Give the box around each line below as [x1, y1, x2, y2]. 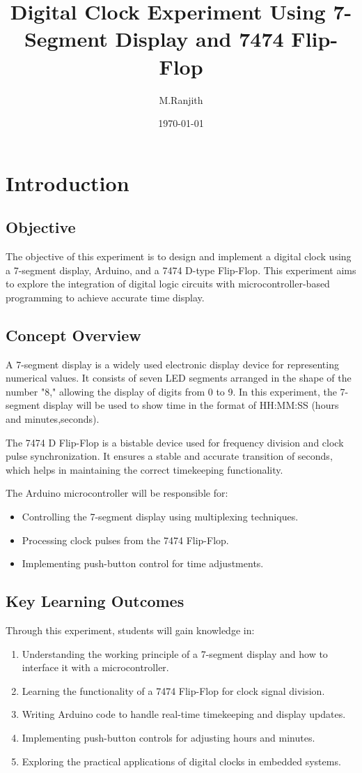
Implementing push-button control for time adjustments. [22, 556, 264, 571]
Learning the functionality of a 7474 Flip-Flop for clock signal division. [22, 683, 325, 698]
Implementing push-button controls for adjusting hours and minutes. [22, 730, 315, 744]
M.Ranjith [159, 92, 203, 107]
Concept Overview [6, 324, 141, 345]
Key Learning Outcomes [6, 590, 184, 612]
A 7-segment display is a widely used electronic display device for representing [6, 357, 339, 371]
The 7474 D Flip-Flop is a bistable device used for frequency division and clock [6, 435, 344, 449]
